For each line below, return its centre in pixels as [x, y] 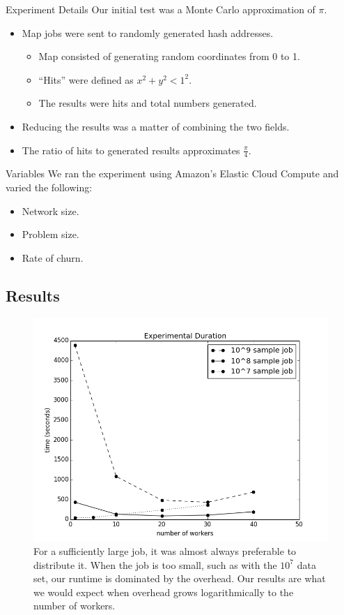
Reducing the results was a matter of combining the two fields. [156, 126]
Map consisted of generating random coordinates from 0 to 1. [169, 56]
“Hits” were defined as [86, 79]
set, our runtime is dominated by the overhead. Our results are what [180, 578]
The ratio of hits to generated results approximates [131, 150]
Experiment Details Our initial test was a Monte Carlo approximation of [161, 9]
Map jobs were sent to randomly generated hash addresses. [148, 32]
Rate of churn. [53, 257]
